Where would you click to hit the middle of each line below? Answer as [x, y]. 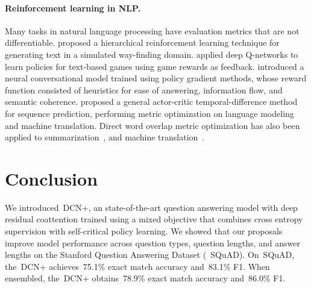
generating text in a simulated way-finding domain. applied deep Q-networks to [152, 54]
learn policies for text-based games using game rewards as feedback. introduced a [155, 66]
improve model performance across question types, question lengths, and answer [152, 243]
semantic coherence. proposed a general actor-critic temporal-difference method [151, 102]
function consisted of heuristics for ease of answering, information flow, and [144, 89]
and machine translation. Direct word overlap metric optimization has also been [152, 125]
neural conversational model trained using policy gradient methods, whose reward [156, 78]
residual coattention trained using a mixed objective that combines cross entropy [154, 219]
